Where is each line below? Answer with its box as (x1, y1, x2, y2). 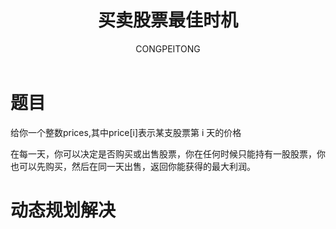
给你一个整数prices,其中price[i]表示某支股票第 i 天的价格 (10, 126, 242, 138)
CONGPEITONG (135, 42, 201, 55)
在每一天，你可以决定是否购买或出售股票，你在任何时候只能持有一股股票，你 (10, 147, 326, 160)
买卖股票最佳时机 (97, 9, 238, 32)
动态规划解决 (10, 199, 117, 221)
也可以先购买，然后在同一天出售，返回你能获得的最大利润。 (10, 160, 256, 172)
